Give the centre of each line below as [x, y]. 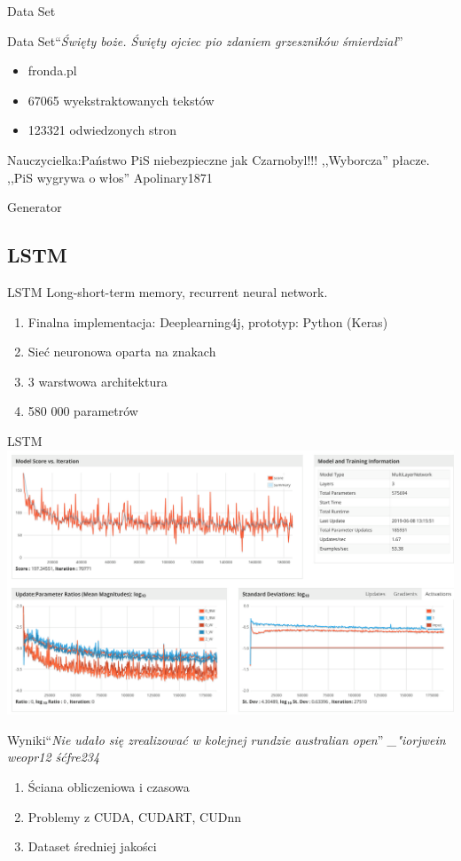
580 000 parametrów [83, 411]
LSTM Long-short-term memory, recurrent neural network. [168, 291]
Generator [35, 207]
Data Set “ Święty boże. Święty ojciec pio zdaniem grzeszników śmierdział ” [205, 40]
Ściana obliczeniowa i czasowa [109, 787]
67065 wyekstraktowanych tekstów [121, 100]
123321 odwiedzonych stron [102, 130]
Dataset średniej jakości [92, 846]
